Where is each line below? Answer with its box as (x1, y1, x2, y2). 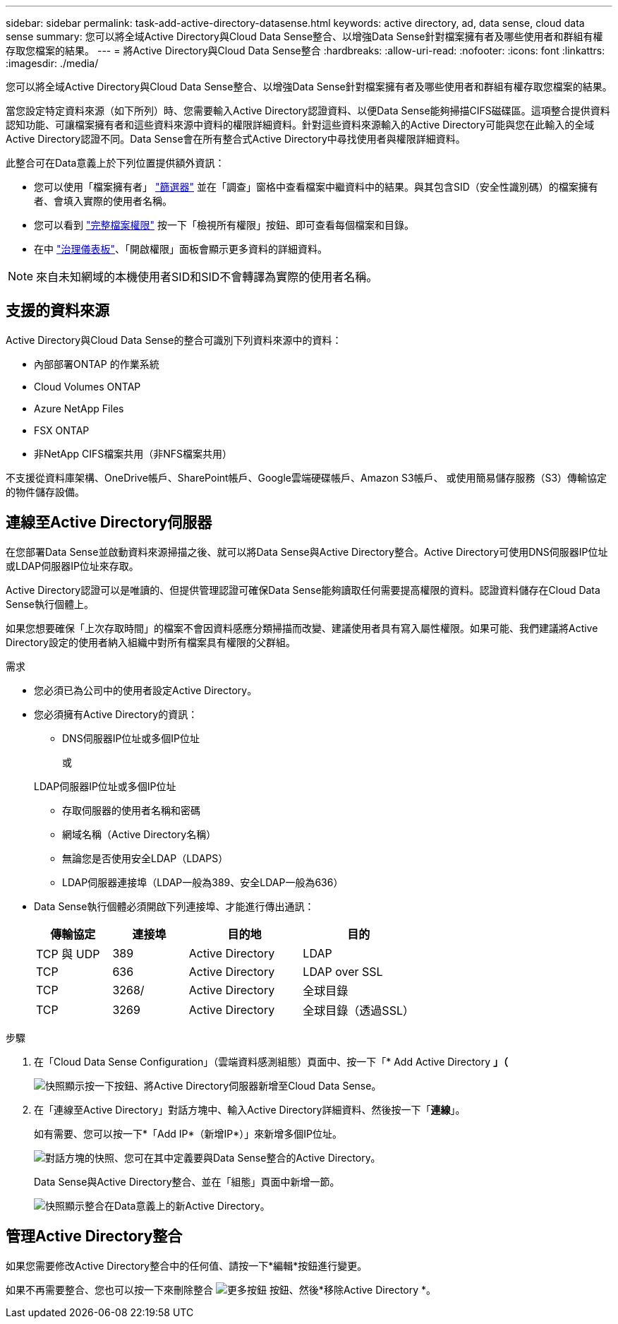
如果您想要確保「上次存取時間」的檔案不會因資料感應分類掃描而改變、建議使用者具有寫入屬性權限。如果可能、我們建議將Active (6, 621, 598, 634)
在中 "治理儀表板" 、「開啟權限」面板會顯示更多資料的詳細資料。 (34, 243, 327, 255)
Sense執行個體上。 (6, 597, 94, 610)
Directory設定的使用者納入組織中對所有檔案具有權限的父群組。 (6, 636, 296, 648)
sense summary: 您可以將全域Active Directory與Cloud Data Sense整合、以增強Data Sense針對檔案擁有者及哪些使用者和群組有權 (6, 30, 603, 42)
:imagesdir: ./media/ (6, 57, 99, 69)
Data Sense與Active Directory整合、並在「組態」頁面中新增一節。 (34, 1175, 340, 1188)
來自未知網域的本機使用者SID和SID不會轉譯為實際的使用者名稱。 (36, 270, 378, 284)
